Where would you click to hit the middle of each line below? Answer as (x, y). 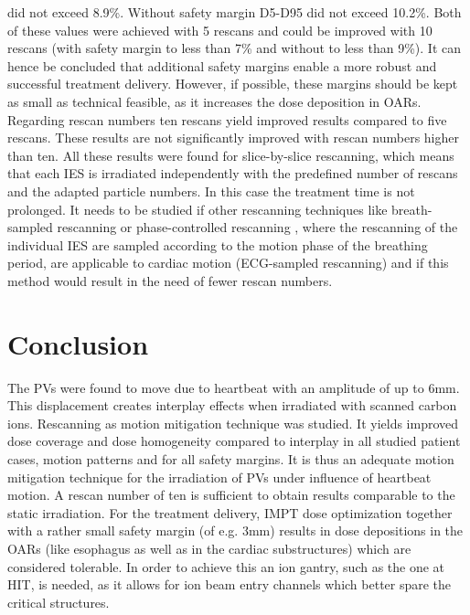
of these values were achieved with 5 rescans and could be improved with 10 (220, 30)
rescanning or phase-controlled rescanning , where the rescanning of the (257, 227)
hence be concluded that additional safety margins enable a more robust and (222, 65)
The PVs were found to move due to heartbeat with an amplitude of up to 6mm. (234, 387)
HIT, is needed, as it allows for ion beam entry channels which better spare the (230, 584)
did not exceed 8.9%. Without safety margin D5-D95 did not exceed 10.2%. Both (235, 12)
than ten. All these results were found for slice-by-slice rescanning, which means (231, 155)
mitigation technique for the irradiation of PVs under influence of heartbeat (219, 477)
